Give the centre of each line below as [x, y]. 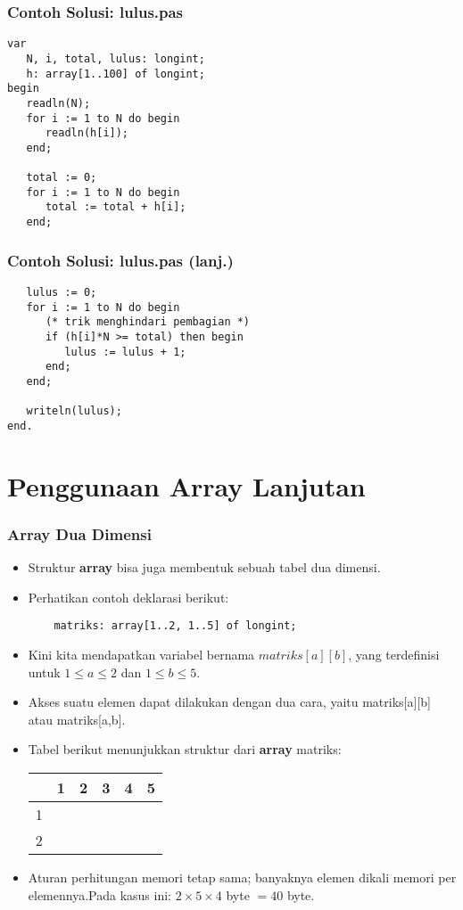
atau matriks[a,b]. [77, 719]
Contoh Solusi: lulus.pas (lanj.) [120, 260]
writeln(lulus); [74, 411]
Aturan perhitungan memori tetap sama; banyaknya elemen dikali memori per [242, 877]
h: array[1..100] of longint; [116, 74]
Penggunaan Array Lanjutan [186, 485]
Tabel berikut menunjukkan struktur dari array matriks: [185, 749]
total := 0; [62, 178]
